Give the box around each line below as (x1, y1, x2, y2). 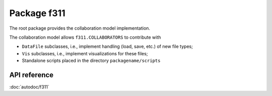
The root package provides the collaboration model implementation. (9, 25, 151, 31)
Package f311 (9, 8, 65, 19)
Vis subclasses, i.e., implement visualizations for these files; (22, 50, 148, 56)
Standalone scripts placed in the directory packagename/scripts (22, 58, 161, 64)
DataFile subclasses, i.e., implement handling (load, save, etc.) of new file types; (22, 43, 193, 50)
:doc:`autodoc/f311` (9, 84, 50, 90)
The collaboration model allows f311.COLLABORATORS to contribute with (9, 34, 161, 40)
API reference (9, 70, 54, 79)
